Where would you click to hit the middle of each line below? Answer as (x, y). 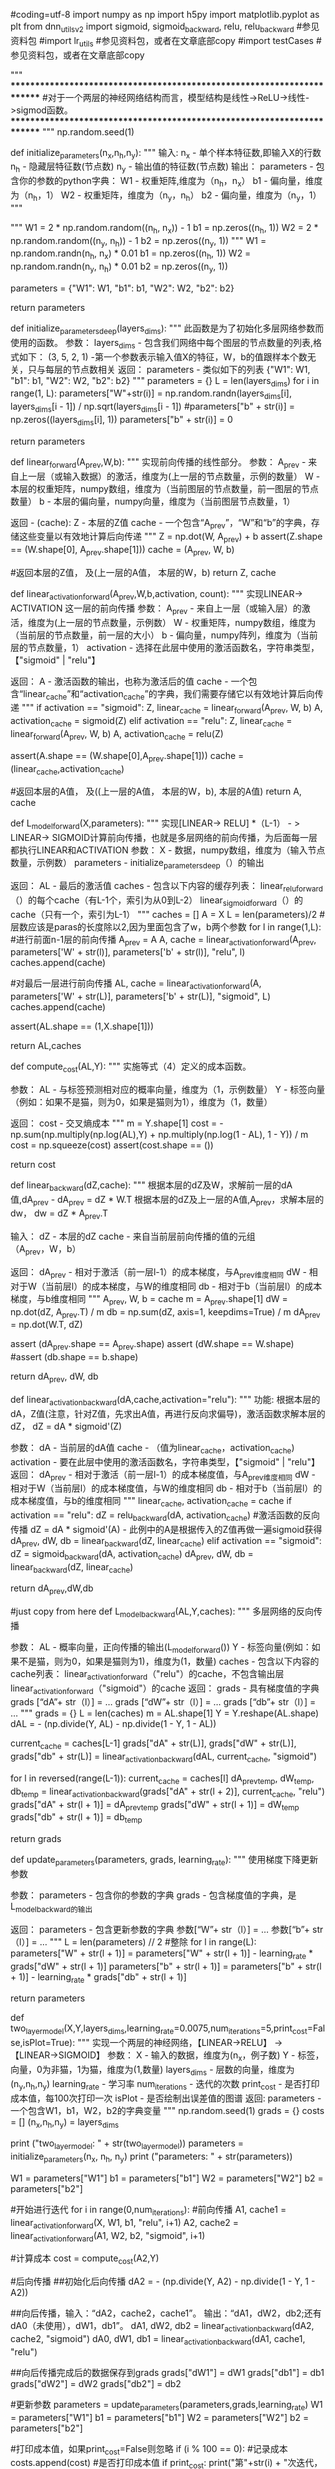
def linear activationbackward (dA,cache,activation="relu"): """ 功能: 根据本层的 (165, 1401)
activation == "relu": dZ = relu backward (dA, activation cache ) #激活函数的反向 (165, 1516)
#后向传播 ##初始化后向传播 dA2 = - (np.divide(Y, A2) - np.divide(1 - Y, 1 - (163, 2281)
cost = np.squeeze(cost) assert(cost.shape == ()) (112, 1145)
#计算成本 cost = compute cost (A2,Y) (85, 2259)
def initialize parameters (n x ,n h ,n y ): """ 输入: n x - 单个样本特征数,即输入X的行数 (166, 153)
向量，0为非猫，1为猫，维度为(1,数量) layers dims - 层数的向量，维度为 (152, 2070)
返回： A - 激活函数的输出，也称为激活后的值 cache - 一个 (129, 681)
